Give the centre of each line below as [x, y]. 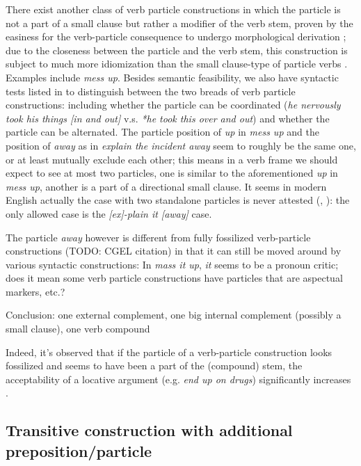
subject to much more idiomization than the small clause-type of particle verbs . [177, 64]
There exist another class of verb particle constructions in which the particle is [173, 9]
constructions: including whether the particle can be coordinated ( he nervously [173, 105]
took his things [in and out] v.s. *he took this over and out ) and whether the [168, 118]
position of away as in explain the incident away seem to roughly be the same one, [181, 145]
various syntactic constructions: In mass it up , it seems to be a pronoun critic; [172, 264]
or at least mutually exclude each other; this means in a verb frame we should [172, 159]
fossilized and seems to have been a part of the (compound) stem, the [154, 365]
